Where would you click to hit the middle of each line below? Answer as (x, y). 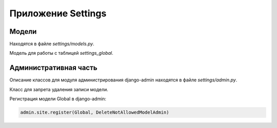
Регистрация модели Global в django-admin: (58, 99)
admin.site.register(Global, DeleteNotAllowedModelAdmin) (95, 112)
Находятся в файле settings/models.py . (52, 44)
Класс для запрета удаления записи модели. (59, 89)
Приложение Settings (58, 13)
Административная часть (53, 68)
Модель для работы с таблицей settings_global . (62, 53)
